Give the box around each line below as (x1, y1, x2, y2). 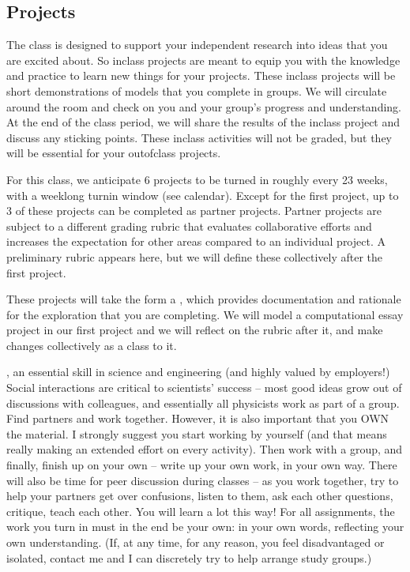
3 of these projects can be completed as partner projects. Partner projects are (6, 202, 382, 219)
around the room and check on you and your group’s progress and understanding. (6, 98, 401, 115)
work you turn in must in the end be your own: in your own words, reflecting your (6, 518, 404, 535)
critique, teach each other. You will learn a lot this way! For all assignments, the (6, 502, 395, 519)
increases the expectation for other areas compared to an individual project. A (6, 233, 386, 250)
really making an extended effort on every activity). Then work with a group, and (6, 441, 403, 457)
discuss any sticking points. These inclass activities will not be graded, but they (6, 129, 392, 145)
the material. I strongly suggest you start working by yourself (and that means (6, 425, 387, 442)
